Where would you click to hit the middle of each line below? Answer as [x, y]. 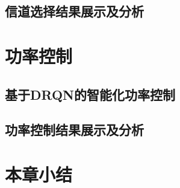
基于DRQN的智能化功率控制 [90, 94]
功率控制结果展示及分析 [74, 130]
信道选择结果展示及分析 [74, 11]
